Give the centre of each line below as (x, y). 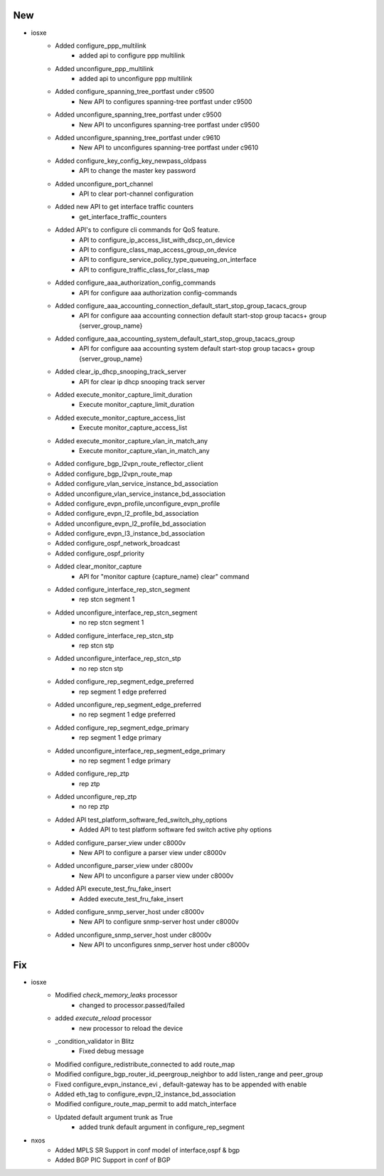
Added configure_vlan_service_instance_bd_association (137, 484)
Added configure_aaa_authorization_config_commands (135, 283)
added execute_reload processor (103, 1018)
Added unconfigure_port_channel (104, 184)
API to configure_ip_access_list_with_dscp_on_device (157, 240)
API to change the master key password (138, 171)
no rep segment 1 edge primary (125, 761)
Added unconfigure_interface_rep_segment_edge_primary (140, 751)
